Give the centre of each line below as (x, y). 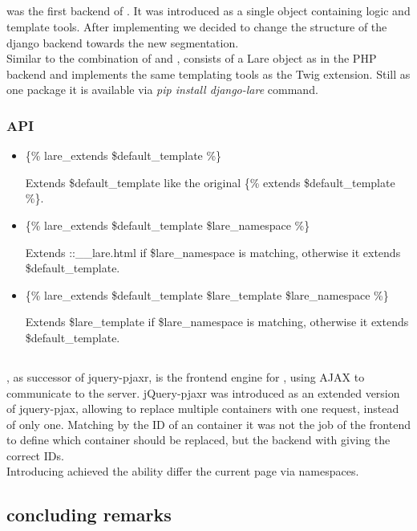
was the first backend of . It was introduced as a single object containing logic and (208, 11)
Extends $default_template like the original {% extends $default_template (210, 182)
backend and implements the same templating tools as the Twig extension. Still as (208, 74)
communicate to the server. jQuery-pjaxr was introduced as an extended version (203, 392)
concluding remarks (89, 515)
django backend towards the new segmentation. (123, 42)
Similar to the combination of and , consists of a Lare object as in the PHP (192, 58)
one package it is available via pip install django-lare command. (162, 90)
